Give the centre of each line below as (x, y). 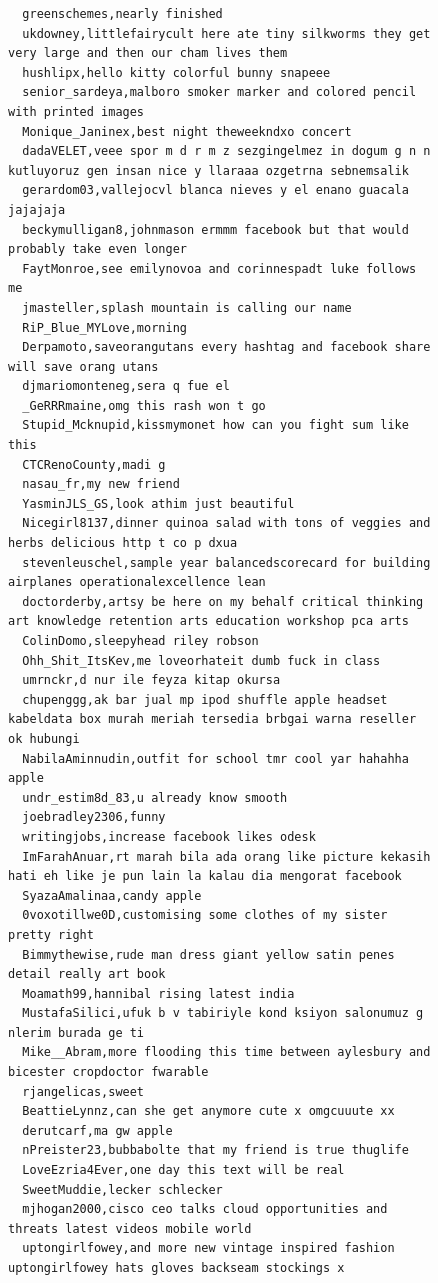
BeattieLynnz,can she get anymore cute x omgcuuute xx (208, 1111)
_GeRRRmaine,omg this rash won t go (144, 405)
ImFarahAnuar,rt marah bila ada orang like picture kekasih (226, 856)
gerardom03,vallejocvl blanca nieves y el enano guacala (215, 190)
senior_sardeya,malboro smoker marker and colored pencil (219, 92)
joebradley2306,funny (94, 817)
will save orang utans (83, 366)
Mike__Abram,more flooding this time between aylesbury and (226, 1052)
